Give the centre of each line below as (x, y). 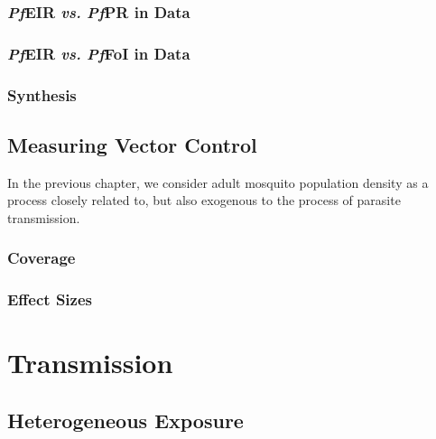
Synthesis (42, 94)
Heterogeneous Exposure (125, 420)
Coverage (42, 258)
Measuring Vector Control (132, 144)
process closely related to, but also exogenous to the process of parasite (204, 200)
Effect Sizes (50, 299)
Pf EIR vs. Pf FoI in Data (99, 53)
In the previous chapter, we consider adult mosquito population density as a (218, 182)
